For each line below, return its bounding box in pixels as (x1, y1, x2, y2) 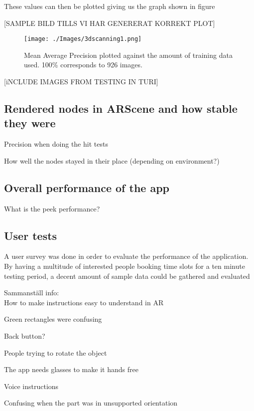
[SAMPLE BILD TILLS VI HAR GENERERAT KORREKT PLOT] (4, 17, 215, 28)
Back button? (4, 330, 45, 341)
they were (4, 115, 56, 131)
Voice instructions (4, 381, 59, 391)
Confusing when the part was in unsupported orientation (4, 398, 178, 408)
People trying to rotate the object (4, 347, 107, 358)
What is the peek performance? (4, 203, 100, 213)
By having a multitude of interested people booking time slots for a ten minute (4, 261, 245, 271)
